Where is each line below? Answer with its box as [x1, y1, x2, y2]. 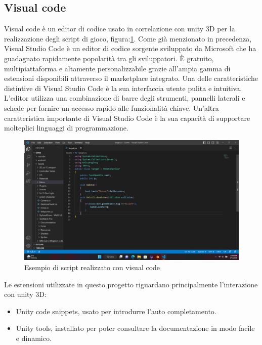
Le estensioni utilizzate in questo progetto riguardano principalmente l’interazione [4, 279, 258, 289]
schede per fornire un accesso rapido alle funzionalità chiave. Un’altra [4, 102, 219, 113]
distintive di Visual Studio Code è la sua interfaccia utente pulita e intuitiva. [4, 82, 242, 93]
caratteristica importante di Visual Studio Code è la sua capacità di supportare [4, 112, 250, 123]
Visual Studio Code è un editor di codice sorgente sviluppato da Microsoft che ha [4, 43, 256, 54]
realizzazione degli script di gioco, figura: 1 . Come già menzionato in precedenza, [4, 33, 252, 44]
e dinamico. [16, 332, 52, 343]
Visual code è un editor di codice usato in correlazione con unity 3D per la [4, 23, 235, 34]
